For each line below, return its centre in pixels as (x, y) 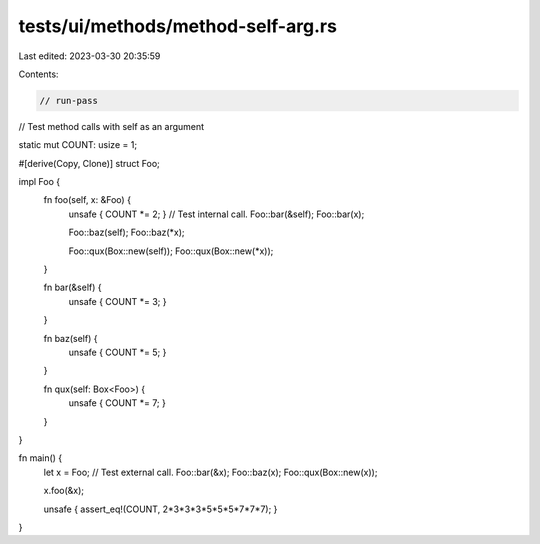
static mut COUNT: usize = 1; (78, 145)
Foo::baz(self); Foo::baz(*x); (126, 232)
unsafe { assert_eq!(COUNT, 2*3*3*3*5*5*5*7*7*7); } (160, 509)
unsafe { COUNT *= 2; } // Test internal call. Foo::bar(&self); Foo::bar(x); (216, 214)
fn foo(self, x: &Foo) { (87, 200)
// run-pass (69, 100)
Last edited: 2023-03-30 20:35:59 (89, 56)
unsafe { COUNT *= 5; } (117, 352)
